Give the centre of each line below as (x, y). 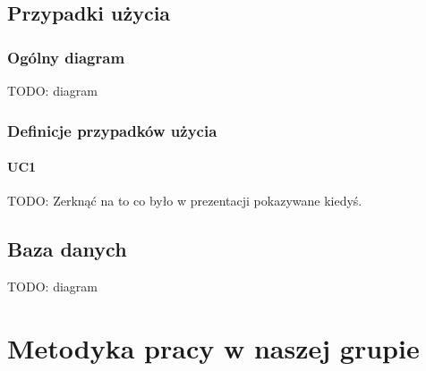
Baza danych (67, 249)
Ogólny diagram (66, 57)
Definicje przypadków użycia (112, 130)
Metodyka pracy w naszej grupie (213, 347)
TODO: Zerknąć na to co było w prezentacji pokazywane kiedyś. (185, 201)
